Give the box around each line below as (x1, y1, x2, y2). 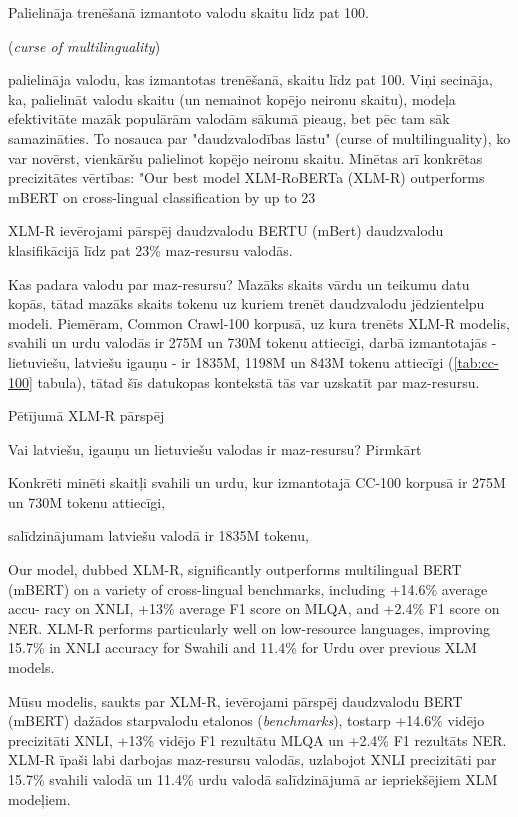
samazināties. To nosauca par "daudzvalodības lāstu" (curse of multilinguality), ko (8, 127, 511, 148)
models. (8, 657, 55, 678)
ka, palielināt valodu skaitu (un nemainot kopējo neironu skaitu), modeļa (8, 88, 456, 109)
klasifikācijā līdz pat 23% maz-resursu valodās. (8, 239, 293, 260)
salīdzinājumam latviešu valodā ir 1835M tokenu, (8, 525, 309, 546)
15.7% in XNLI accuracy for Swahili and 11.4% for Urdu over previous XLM (8, 637, 477, 658)
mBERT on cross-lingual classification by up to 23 (8, 186, 316, 207)
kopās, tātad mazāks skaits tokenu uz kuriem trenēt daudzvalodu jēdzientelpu (8, 293, 485, 314)
